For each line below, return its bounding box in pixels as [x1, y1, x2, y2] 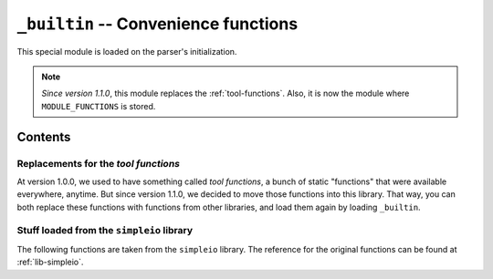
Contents [16, 129, 71, 145]
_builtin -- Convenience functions [16, 14, 299, 34]
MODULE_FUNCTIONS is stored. [41, 100, 156, 111]
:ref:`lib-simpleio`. [16, 256, 84, 268]
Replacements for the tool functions [16, 157, 180, 170]
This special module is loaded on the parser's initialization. [16, 46, 237, 57]
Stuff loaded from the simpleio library [16, 224, 194, 237]
